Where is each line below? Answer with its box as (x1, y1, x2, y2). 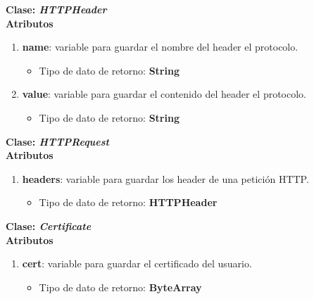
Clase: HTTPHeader (6, 2, 107, 16)
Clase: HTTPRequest (6, 134, 109, 148)
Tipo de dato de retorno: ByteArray (39, 279, 202, 294)
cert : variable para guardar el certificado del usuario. (22, 256, 252, 271)
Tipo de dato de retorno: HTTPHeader (39, 195, 218, 210)
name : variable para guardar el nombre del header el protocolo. (22, 39, 299, 54)
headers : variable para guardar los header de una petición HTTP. (22, 171, 309, 186)
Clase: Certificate (6, 218, 92, 233)
